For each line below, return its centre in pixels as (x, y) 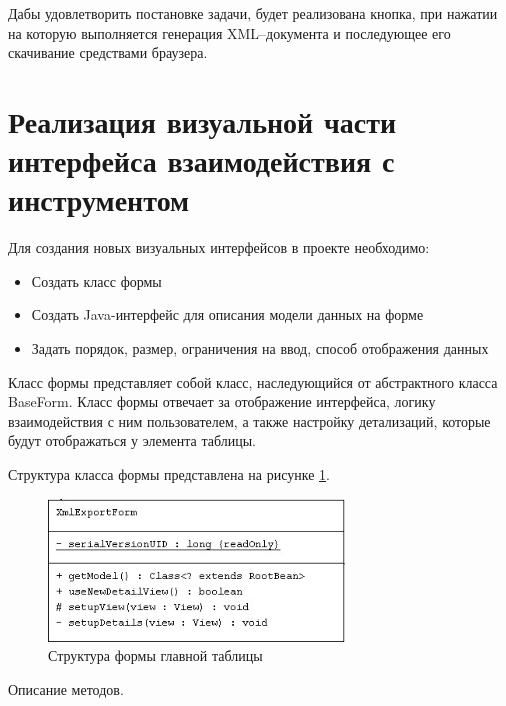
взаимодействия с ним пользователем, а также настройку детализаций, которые (249, 420)
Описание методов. (66, 688)
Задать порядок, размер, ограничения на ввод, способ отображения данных (260, 348)
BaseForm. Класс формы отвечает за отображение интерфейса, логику (222, 401)
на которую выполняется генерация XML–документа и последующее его (229, 32)
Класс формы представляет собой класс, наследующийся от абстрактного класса (253, 381)
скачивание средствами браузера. (108, 52)
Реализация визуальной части (202, 120)
